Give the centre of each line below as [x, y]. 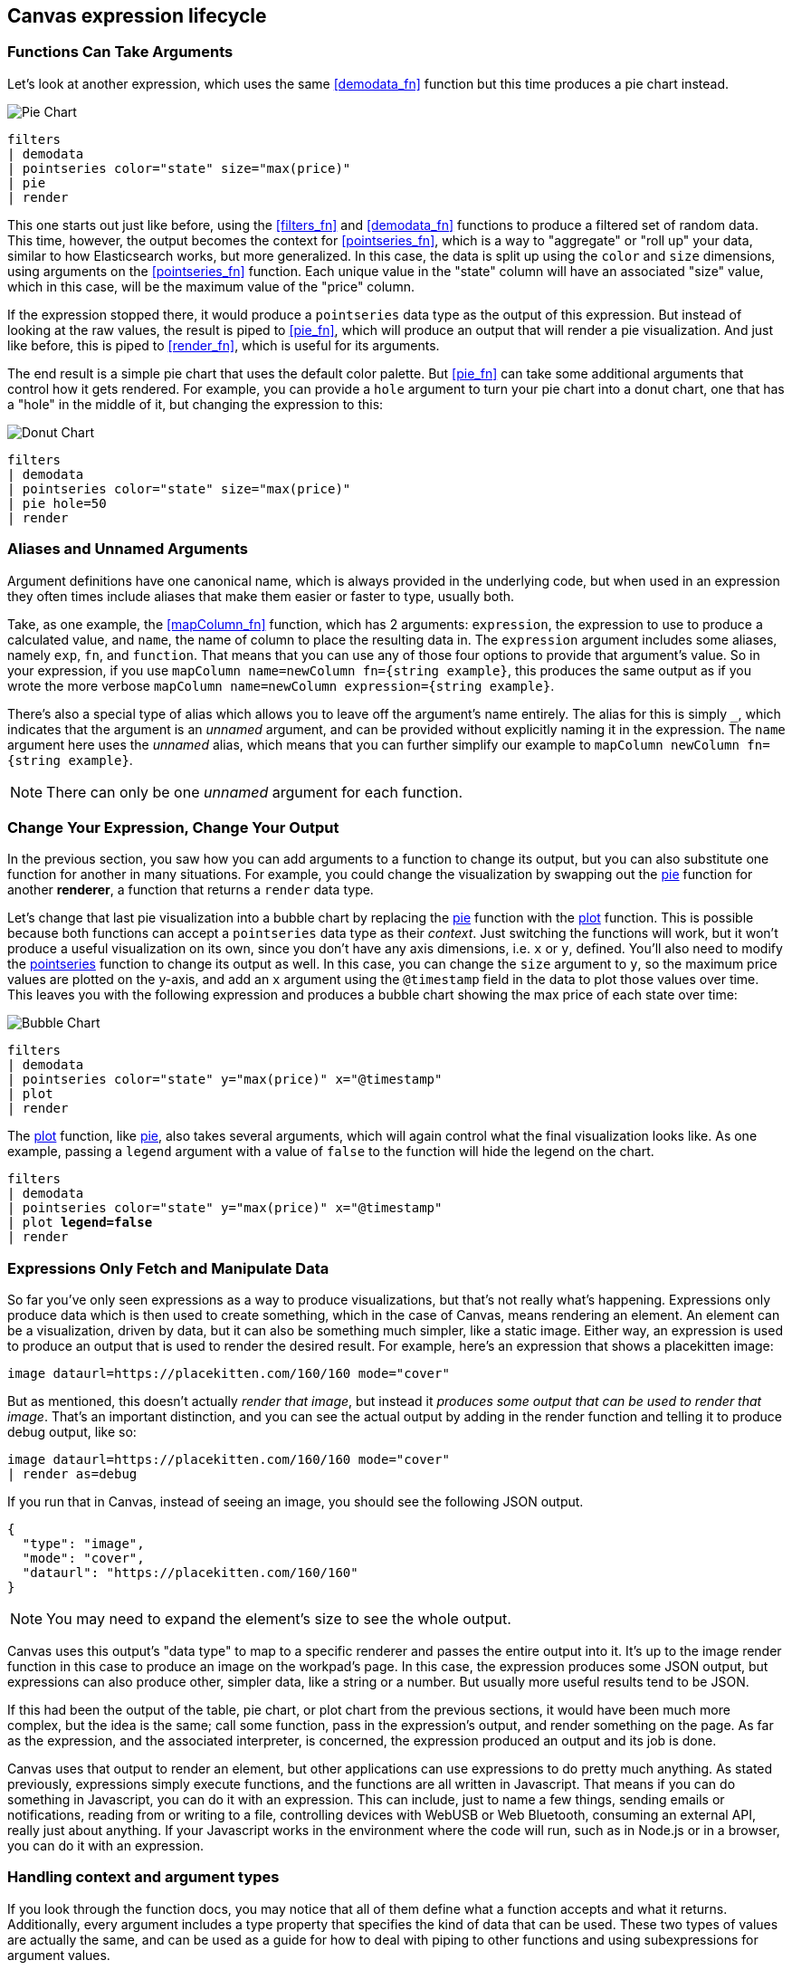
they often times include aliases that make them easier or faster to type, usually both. [261, 596]
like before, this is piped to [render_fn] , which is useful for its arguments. [224, 345]
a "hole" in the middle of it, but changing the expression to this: [196, 404]
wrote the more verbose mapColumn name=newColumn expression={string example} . [281, 685]
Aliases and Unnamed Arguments [128, 549]
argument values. [59, 1955]
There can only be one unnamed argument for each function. [255, 792]
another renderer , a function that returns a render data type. [191, 890]
